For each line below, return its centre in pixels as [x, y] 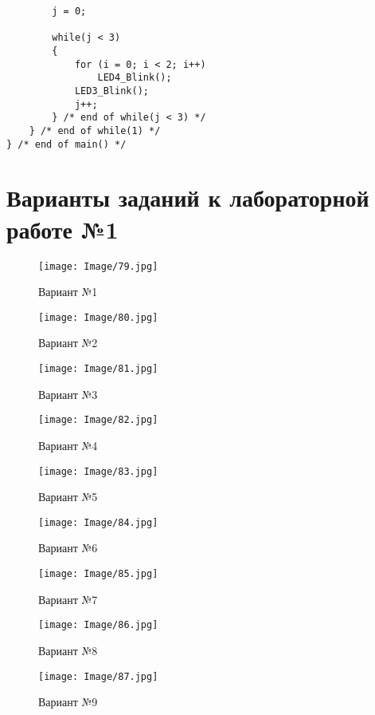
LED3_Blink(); [111, 91]
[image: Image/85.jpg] [98, 574]
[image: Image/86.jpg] [98, 625]
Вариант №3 [68, 394]
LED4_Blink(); [135, 78]
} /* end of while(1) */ [95, 130]
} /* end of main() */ [66, 144]
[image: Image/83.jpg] [98, 471]
